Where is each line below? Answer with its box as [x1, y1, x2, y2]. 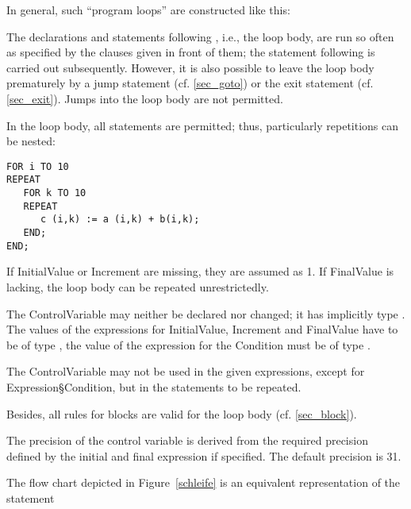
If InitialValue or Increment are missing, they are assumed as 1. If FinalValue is [6, 263, 394, 280]
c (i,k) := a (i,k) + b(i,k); [40, 214, 200, 226]
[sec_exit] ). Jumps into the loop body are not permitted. [6, 90, 283, 106]
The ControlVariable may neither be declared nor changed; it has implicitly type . [6, 305, 405, 322]
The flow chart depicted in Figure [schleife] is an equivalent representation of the [6, 474, 401, 491]
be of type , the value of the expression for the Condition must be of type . [6, 336, 371, 353]
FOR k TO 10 [23, 187, 86, 199]
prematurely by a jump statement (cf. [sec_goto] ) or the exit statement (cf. [6, 75, 374, 91]
